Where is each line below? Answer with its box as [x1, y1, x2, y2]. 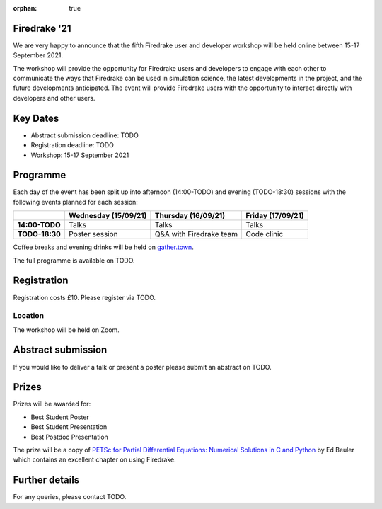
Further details [13, 474, 80, 486]
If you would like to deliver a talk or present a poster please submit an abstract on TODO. [13, 362, 272, 371]
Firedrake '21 [13, 22, 71, 35]
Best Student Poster [30, 413, 90, 421]
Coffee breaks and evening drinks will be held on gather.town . [13, 243, 194, 251]
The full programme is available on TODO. [13, 256, 135, 265]
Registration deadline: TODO [30, 141, 115, 149]
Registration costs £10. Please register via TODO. [13, 293, 156, 302]
